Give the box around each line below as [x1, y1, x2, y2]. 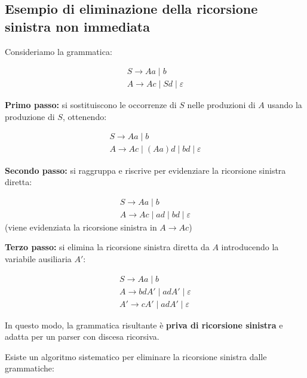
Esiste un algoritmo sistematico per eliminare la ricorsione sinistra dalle [5, 350, 267, 362]
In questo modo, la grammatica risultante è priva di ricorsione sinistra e [5, 318, 283, 331]
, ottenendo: [62, 110, 107, 122]
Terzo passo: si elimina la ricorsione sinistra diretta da [5, 241, 210, 253]
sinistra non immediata [5, 17, 150, 35]
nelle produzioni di [187, 99, 256, 111]
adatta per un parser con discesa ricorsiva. [5, 330, 159, 343]
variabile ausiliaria [5, 252, 72, 265]
